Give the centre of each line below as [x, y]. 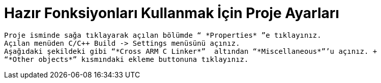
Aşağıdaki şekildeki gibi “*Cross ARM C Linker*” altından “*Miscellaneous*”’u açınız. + [191, 51]
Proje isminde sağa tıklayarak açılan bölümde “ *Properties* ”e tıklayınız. [163, 35]
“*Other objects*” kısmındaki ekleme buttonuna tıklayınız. [126, 59]
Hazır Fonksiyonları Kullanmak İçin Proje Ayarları [172, 13]
